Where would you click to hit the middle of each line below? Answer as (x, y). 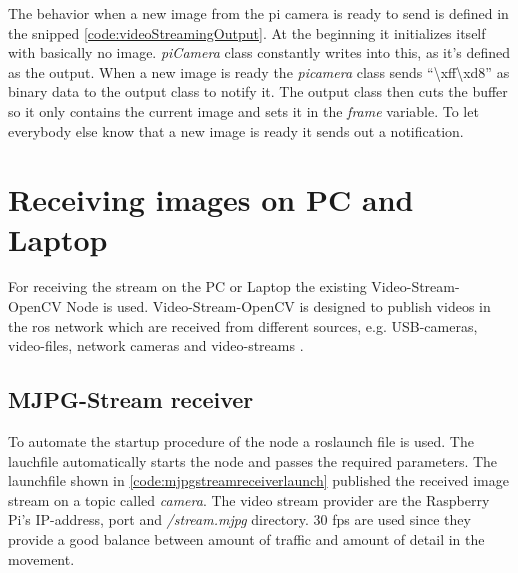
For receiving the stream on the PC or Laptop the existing (187, 286)
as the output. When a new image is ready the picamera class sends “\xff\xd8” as (259, 71)
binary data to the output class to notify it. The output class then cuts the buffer (258, 91)
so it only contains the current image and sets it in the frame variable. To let (243, 110)
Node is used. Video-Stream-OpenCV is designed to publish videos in (278, 306)
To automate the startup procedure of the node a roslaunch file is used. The (241, 441)
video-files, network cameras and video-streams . (156, 345)
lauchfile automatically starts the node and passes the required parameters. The (253, 460)
